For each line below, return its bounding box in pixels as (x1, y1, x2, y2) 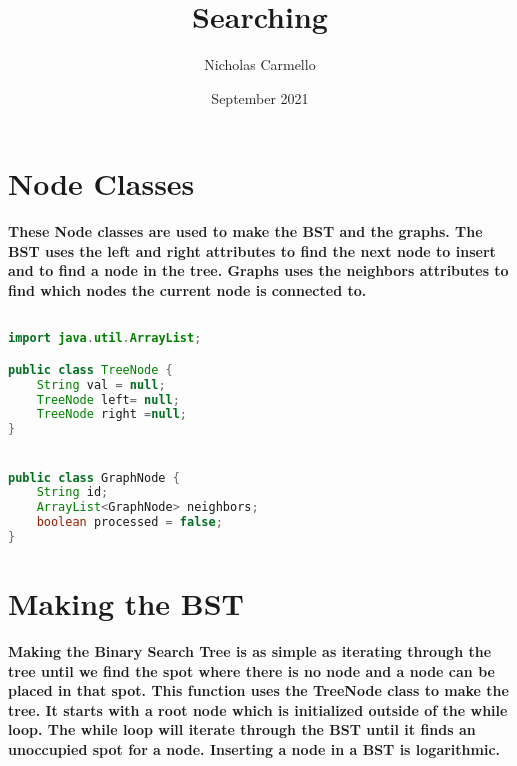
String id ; (36, 485, 109, 500)
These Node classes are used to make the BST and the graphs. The (8, 221, 483, 242)
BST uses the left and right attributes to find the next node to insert (8, 240, 496, 261)
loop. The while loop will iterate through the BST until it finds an (8, 719, 476, 740)
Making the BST (8, 583, 244, 624)
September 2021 (211, 87, 309, 108)
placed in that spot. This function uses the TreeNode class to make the (8, 680, 509, 701)
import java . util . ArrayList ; (8, 331, 202, 346)
